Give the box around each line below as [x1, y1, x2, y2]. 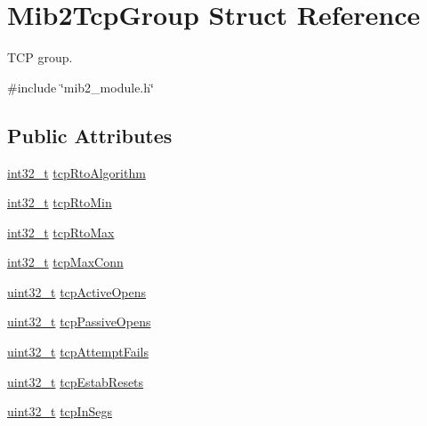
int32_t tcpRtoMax [7, 222, 115, 241]
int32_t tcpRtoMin [7, 193, 112, 212]
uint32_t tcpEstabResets [7, 372, 144, 390]
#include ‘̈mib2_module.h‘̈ [7, 77, 154, 96]
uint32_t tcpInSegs [7, 402, 112, 421]
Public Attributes [7, 121, 173, 149]
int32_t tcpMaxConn [7, 253, 124, 271]
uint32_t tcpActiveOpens [7, 282, 147, 301]
